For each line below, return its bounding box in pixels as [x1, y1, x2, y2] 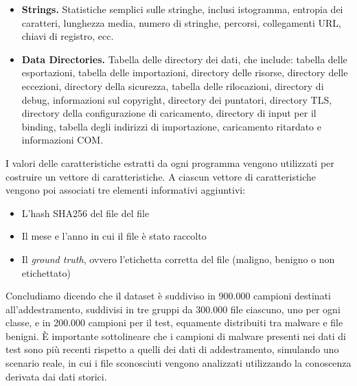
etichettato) [21, 265, 71, 280]
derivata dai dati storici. [5, 369, 107, 383]
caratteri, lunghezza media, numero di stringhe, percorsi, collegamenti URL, [21, 15, 341, 30]
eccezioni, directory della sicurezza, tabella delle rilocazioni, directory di [21, 78, 324, 93]
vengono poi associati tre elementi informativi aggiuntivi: [5, 183, 246, 197]
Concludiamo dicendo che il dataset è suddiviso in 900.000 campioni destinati [5, 288, 331, 303]
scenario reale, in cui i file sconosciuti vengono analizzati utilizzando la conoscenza [5, 356, 352, 370]
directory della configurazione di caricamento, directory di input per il [21, 106, 316, 120]
